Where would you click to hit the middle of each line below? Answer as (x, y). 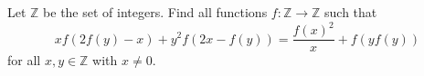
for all (24, 60)
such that (351, 12)
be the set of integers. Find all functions (155, 12)
